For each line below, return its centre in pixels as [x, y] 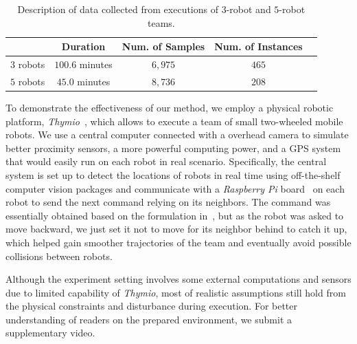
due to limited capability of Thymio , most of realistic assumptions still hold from [176, 292]
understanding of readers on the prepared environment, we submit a [149, 319]
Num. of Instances [258, 46]
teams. [161, 22]
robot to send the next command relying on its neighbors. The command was [168, 202]
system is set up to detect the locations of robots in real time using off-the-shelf [173, 174]
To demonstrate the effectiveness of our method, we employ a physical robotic [170, 107]
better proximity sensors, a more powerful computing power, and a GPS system [173, 148]
